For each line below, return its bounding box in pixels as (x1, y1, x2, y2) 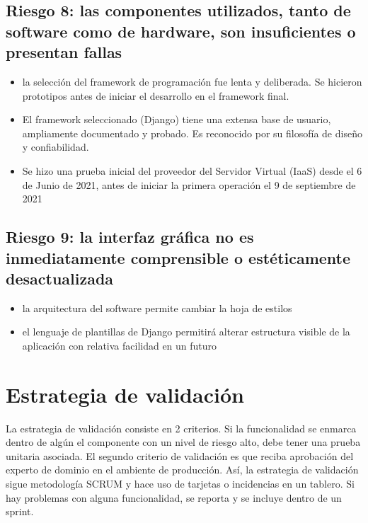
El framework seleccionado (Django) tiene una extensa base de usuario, (22, 112, 331, 127)
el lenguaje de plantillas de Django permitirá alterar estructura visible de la (22, 324, 350, 339)
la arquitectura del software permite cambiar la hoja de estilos (22, 300, 292, 315)
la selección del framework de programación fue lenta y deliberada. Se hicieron (22, 74, 362, 88)
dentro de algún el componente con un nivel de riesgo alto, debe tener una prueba (6, 435, 361, 449)
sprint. (6, 504, 34, 519)
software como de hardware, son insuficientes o (6, 20, 356, 42)
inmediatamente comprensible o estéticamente (6, 246, 351, 268)
